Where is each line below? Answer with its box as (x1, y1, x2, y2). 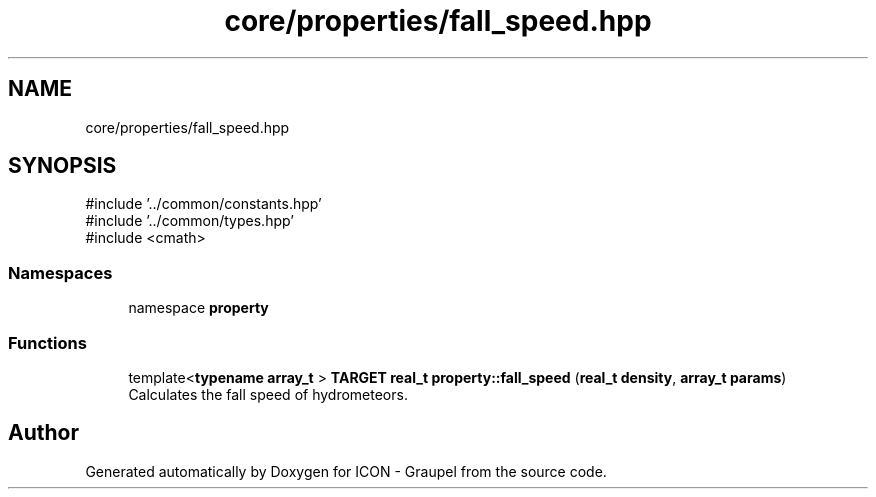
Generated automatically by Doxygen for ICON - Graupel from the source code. (85, 462, 607, 480)
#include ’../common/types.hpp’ (85, 212, 294, 230)
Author (8, 420, 79, 446)
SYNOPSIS (8, 153, 117, 179)
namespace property (128, 299, 269, 317)
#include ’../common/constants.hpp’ (85, 195, 322, 213)
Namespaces (8, 262, 113, 283)
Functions (8, 332, 87, 353)
